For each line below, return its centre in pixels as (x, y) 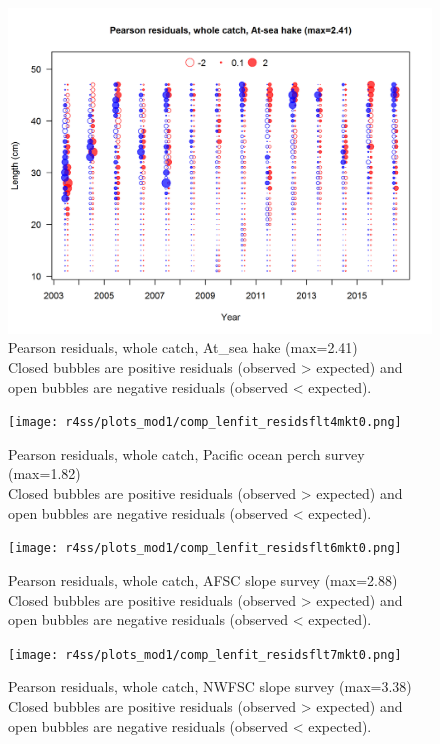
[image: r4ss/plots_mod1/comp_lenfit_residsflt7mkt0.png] (205, 654)
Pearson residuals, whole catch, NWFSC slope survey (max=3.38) (210, 686)
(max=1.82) (44, 473)
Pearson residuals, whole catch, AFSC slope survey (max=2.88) (203, 579)
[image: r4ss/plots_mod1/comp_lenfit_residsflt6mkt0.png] (205, 548)
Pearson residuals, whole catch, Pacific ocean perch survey (186, 453)
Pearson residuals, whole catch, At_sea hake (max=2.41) (183, 347)
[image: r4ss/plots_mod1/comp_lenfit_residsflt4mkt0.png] (205, 422)
